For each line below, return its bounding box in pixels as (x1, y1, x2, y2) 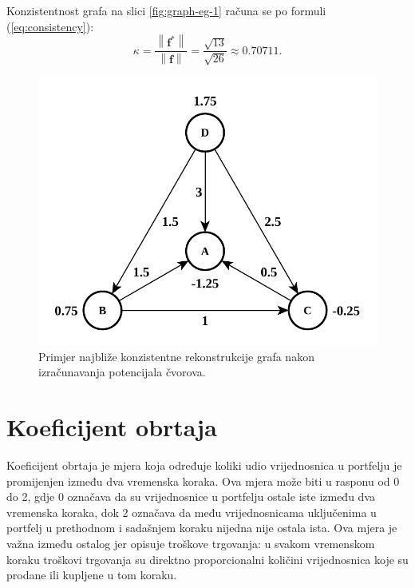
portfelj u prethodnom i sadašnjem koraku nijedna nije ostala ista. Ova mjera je (6, 519, 397, 536)
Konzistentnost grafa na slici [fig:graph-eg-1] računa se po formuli (6, 2, 326, 18)
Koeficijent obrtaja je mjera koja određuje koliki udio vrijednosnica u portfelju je (6, 457, 402, 474)
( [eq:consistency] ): (6, 18, 94, 34)
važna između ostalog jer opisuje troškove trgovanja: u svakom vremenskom (6, 535, 375, 551)
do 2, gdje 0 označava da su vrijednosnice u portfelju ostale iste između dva (6, 488, 375, 505)
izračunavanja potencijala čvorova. (38, 364, 206, 380)
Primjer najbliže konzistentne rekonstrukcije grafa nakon (38, 348, 314, 364)
